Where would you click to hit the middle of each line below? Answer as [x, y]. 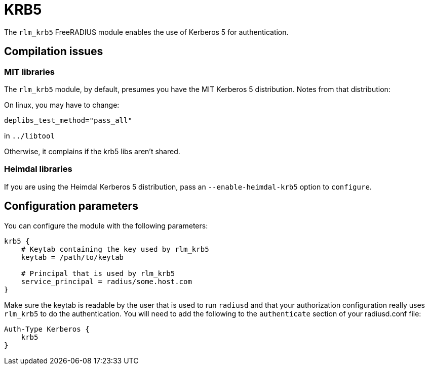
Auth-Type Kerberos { [47, 329]
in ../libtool [29, 135]
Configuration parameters [71, 206]
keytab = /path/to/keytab [72, 257]
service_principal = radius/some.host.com [106, 281]
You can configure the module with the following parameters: [106, 225]
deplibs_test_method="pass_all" [68, 120]
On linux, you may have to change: [62, 105]
